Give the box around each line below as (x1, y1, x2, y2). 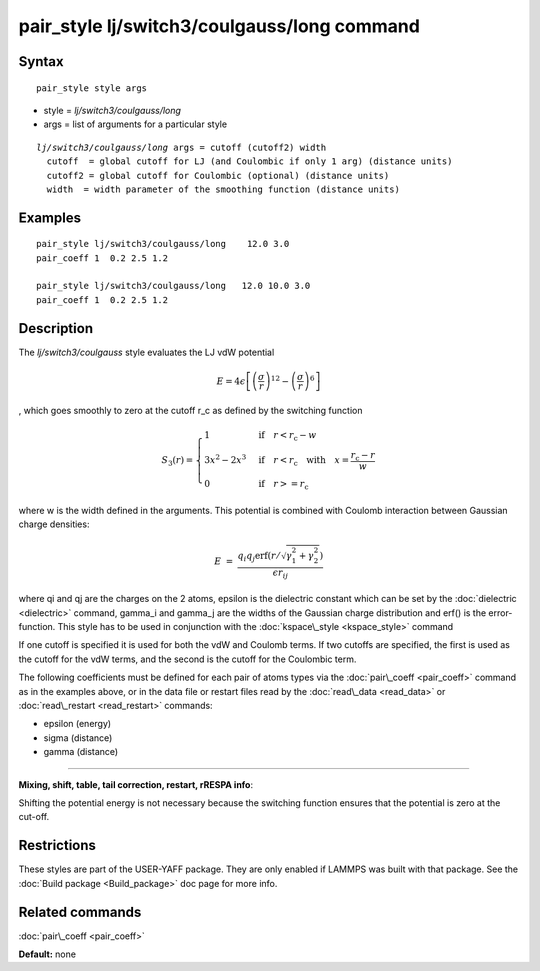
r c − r (350, 449, 375, 463)
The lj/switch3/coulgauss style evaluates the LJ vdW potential (18, 346, 275, 358)
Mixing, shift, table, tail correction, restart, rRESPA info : (18, 778, 254, 790)
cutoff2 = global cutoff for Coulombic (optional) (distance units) (46, 170, 390, 181)
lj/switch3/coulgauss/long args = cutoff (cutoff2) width (36, 141, 327, 153)
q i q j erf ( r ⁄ (237, 550, 280, 564)
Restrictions (18, 837, 97, 854)
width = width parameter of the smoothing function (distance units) (46, 183, 400, 195)
